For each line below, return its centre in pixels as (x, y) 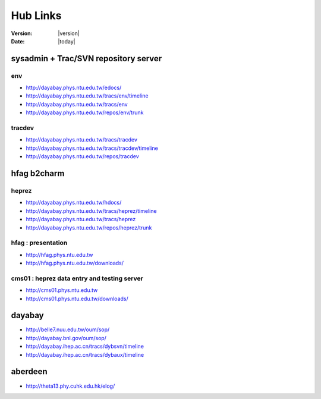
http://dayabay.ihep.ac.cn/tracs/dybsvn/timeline (85, 346)
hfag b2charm (38, 173)
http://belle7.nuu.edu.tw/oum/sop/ (68, 329)
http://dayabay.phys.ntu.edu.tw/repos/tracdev (82, 156)
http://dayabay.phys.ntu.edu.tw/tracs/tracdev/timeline (92, 148)
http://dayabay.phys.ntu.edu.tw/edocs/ (74, 88)
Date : (18, 41)
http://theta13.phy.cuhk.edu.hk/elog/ (70, 386)
